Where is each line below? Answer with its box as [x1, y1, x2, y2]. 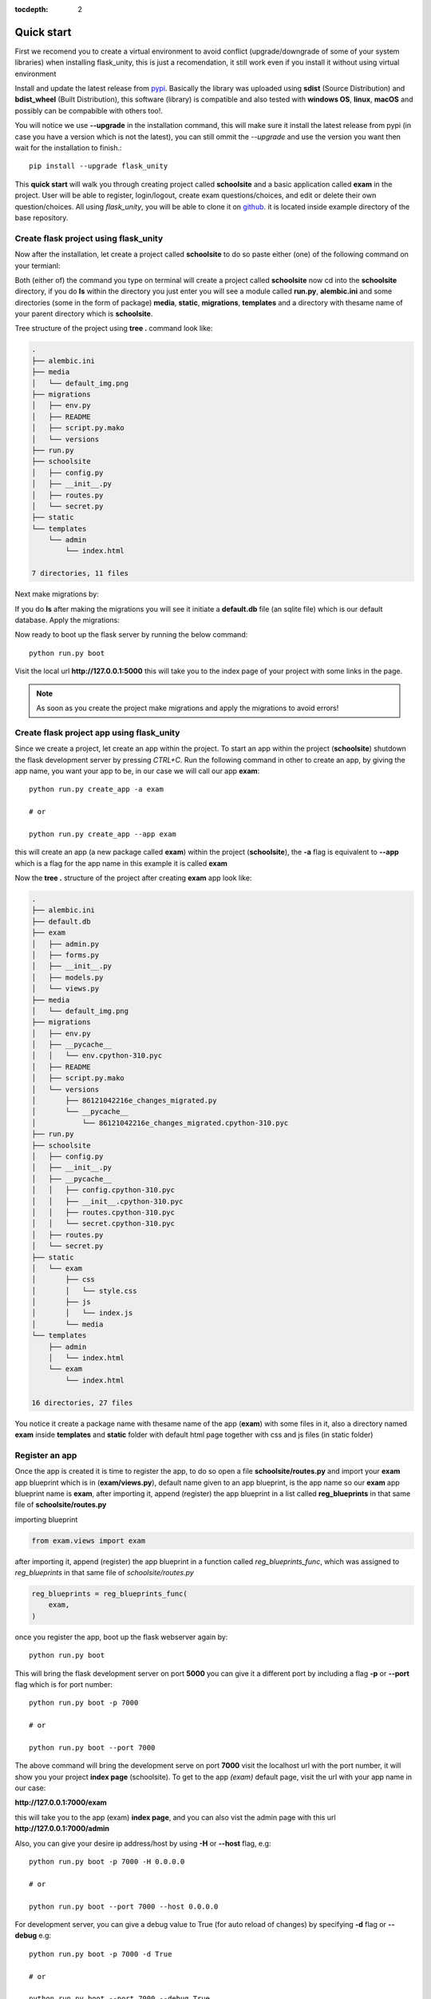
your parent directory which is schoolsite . [14, 309, 153, 319]
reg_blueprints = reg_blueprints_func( [31, 1590, 188, 1598]
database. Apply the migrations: [14, 616, 120, 625]
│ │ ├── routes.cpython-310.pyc [31, 1207, 176, 1217]
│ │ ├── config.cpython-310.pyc [31, 1186, 176, 1195]
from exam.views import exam [31, 1536, 146, 1545]
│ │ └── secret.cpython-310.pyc [31, 1219, 176, 1228]
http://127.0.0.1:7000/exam [14, 1798, 107, 1807]
